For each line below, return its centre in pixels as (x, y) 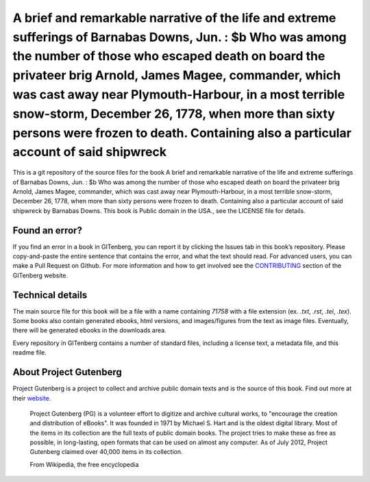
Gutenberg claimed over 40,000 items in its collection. (106, 452)
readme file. (30, 353)
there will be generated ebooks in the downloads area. (90, 330)
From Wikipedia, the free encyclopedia (84, 464)
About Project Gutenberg (67, 372)
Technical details (50, 295)
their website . (32, 398)
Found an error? (47, 230)
